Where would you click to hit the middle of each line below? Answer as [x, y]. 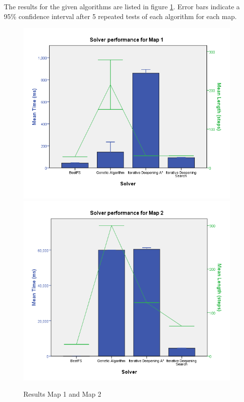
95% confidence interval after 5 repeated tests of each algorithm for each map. [120, 16]
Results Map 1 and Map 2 [62, 394]
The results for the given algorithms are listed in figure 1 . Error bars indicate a [122, 6]
